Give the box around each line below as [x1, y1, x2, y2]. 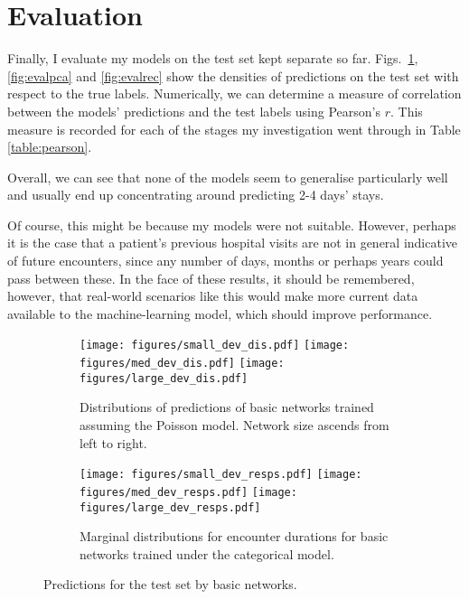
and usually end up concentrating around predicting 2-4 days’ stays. [7, 185, 384, 204]
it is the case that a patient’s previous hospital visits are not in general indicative [7, 233, 458, 252]
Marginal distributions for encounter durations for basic [80, 527, 389, 546]
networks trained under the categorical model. [80, 544, 334, 563]
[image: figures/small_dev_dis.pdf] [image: [80, 339, 350, 352]
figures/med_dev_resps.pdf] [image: [80, 485, 297, 499]
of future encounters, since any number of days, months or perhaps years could [7, 251, 444, 270]
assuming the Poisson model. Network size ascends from [80, 416, 389, 434]
